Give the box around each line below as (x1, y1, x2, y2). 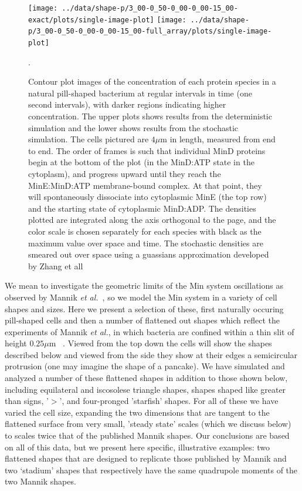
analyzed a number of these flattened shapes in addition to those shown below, (5, 372, 288, 384)
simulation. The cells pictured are (28, 133, 149, 145)
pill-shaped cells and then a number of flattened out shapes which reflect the (5, 314, 280, 326)
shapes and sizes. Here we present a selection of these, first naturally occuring (5, 302, 284, 315)
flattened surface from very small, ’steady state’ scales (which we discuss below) (5, 417, 291, 430)
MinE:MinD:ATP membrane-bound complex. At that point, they (28, 179, 262, 191)
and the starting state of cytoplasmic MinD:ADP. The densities (28, 202, 256, 214)
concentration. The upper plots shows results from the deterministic (28, 110, 272, 122)
